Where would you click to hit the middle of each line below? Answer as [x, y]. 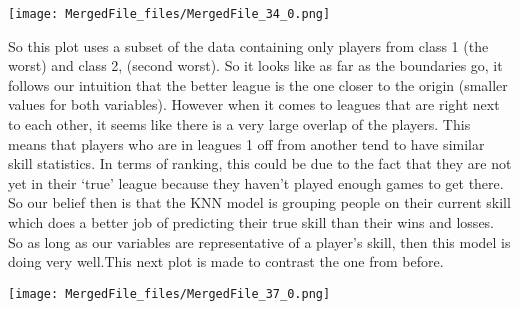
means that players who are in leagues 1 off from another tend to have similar [246, 143]
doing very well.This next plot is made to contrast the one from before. [226, 261]
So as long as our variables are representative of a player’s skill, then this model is [259, 241]
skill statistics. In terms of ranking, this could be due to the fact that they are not [260, 163]
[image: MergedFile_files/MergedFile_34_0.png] [169, 14]
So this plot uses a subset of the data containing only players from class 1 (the [248, 45]
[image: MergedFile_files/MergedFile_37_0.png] [169, 293]
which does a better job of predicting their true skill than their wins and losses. [251, 222]
